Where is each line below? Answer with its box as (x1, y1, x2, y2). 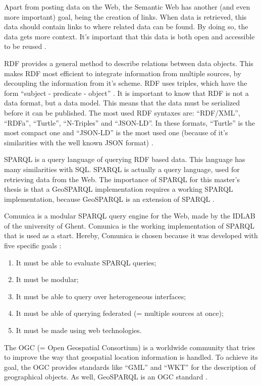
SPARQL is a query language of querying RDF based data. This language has (4, 154, 245, 164)
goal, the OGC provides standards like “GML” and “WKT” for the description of (4, 361, 256, 372)
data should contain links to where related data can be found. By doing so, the (4, 21, 248, 32)
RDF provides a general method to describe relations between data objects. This (4, 58, 253, 68)
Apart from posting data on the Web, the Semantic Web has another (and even (4, 2, 250, 12)
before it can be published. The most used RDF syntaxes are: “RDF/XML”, (4, 107, 240, 118)
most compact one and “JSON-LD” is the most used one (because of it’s (4, 127, 228, 138)
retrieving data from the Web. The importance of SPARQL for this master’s (4, 174, 240, 184)
